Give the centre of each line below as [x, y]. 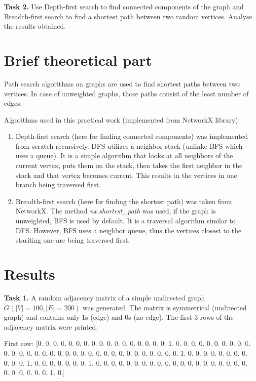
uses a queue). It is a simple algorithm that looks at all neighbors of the [124, 155]
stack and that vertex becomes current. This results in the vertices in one [126, 175]
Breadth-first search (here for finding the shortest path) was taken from [124, 201]
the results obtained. [35, 26]
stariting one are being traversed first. [73, 240]
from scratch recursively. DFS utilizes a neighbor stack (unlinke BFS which [129, 146]
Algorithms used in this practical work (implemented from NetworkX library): [122, 119]
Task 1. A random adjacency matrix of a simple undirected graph [105, 297]
